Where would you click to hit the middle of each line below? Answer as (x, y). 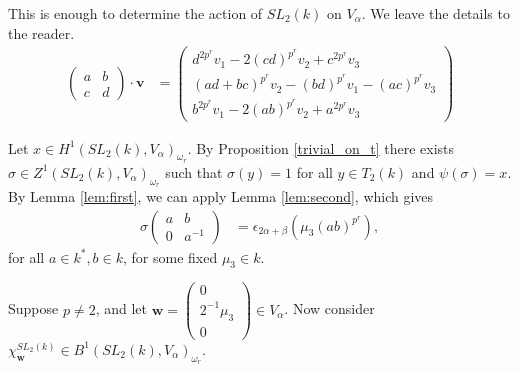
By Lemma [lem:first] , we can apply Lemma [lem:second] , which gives (221, 195)
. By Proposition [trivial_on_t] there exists (321, 147)
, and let (121, 308)
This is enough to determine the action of (135, 13)
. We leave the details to (435, 13)
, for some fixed (170, 256)
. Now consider (329, 308)
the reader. (41, 32)
